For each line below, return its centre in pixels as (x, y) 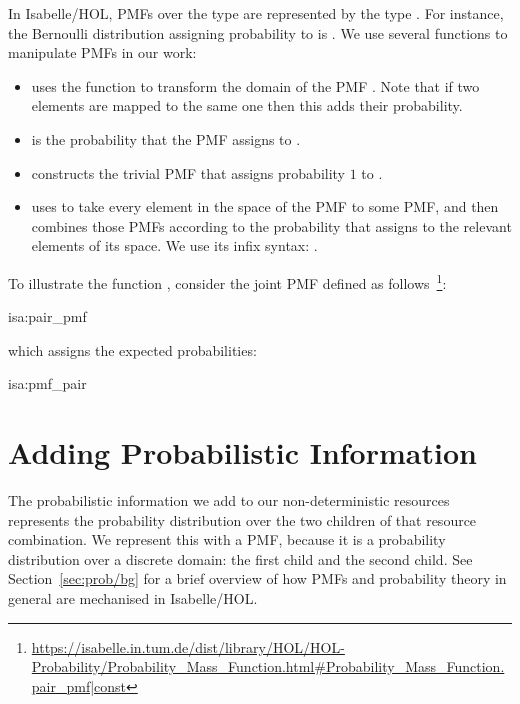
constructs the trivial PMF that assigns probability (188, 172)
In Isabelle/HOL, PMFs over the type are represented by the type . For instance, (256, 13)
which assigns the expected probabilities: (132, 349)
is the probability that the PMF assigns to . (166, 138)
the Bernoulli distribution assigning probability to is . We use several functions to (258, 32)
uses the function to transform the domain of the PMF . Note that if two (255, 85)
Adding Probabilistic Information (242, 452)
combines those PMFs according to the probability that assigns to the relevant (271, 225)
